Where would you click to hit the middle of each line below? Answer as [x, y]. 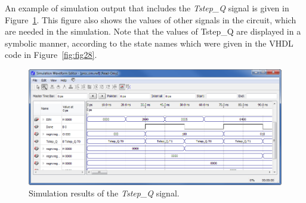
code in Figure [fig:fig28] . [51, 55]
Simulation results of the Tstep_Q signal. [104, 193]
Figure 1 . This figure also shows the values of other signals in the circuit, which [151, 19]
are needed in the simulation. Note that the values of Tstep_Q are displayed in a [153, 31]
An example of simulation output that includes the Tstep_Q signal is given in [147, 8]
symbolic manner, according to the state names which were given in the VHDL [149, 43]
